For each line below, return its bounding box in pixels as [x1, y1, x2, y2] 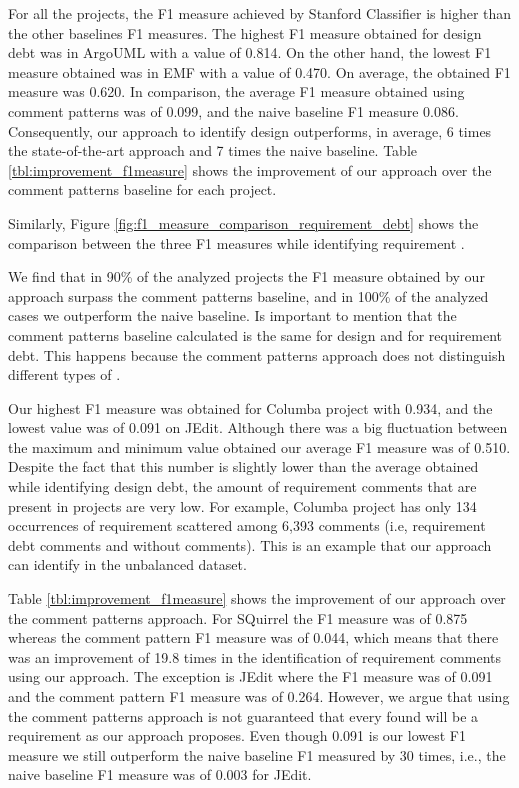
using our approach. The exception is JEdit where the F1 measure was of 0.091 [8, 666, 493, 687]
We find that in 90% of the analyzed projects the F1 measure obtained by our [8, 266, 485, 287]
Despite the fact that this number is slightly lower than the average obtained [8, 456, 479, 477]
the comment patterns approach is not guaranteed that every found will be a [8, 705, 479, 726]
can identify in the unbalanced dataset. [8, 554, 247, 575]
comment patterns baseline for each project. [8, 179, 277, 200]
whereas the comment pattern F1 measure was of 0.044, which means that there [8, 627, 499, 648]
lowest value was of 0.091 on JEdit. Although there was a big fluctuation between [8, 417, 508, 438]
